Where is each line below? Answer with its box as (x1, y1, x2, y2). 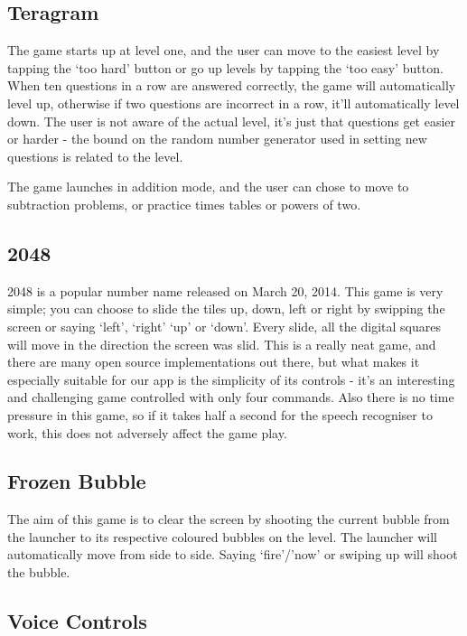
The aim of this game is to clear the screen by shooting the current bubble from (7, 510, 450, 528)
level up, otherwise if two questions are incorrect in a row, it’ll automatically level (7, 93, 460, 112)
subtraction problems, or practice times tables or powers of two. (7, 194, 361, 213)
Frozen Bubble (7, 467, 146, 495)
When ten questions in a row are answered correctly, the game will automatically (7, 76, 456, 95)
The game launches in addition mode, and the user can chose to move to (7, 177, 409, 196)
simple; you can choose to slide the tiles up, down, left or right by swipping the (7, 299, 445, 318)
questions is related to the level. (7, 146, 183, 165)
